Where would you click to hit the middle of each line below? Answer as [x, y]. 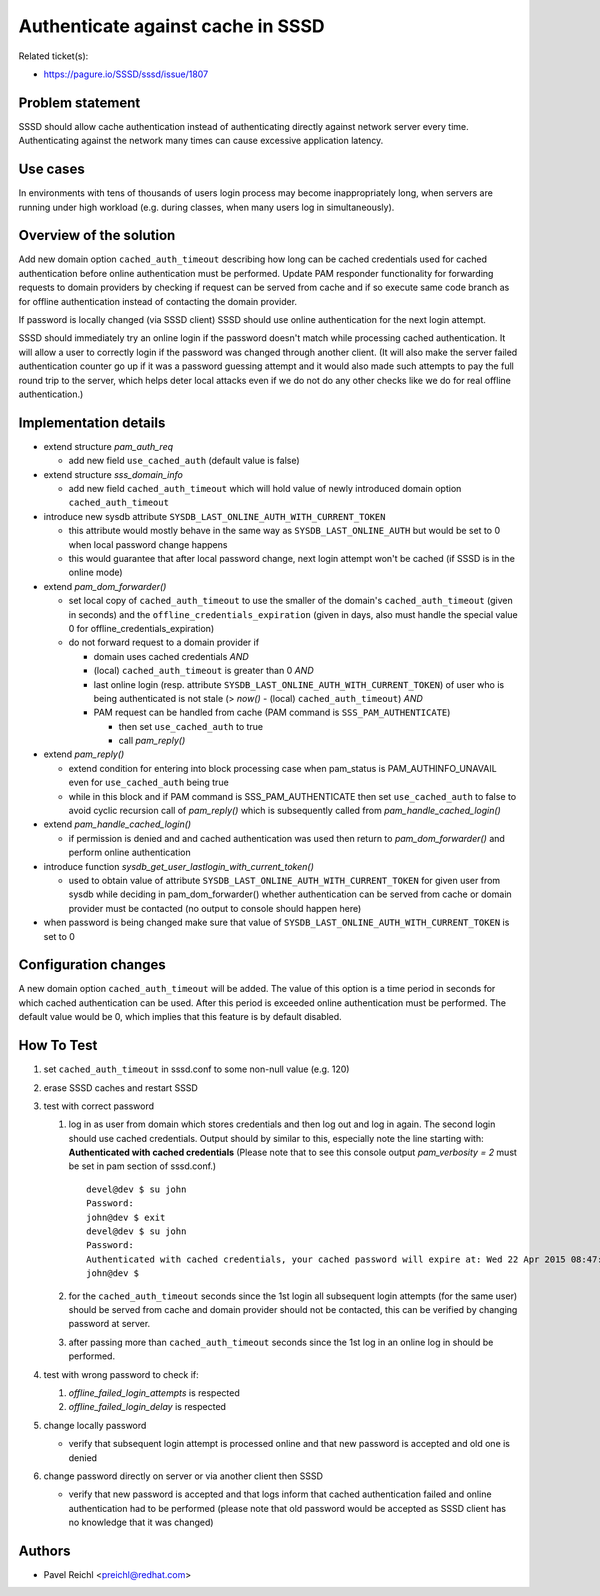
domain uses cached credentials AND [171, 656]
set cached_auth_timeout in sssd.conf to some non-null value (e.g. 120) [196, 1069]
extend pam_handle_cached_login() [117, 824]
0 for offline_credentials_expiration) [141, 628]
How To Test [58, 1045]
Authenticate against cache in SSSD [171, 26]
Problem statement [79, 102]
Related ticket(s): [53, 56]
